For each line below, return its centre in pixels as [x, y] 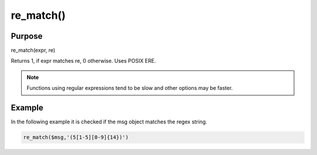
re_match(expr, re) [33, 50]
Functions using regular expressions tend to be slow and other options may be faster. [130, 88]
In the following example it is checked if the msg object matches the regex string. [109, 122]
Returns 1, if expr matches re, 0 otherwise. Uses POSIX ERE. [83, 61]
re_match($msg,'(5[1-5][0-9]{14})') [76, 137]
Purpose [27, 36]
